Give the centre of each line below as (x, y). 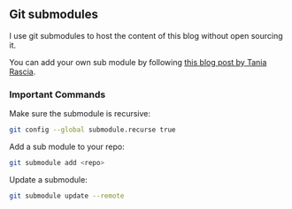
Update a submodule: (49, 179)
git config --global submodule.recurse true (92, 130)
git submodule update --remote (67, 196)
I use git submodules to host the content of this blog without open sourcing (146, 35)
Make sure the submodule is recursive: (80, 114)
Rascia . (23, 71)
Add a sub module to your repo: (67, 146)
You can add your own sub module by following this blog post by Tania (138, 62)
